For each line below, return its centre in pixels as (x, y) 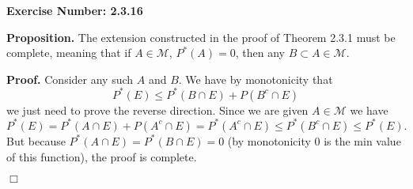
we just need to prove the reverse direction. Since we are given (157, 110)
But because (36, 140)
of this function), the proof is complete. (102, 156)
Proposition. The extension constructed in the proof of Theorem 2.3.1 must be (201, 37)
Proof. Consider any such (70, 79)
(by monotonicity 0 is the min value (314, 140)
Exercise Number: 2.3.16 (75, 10)
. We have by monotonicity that (256, 79)
